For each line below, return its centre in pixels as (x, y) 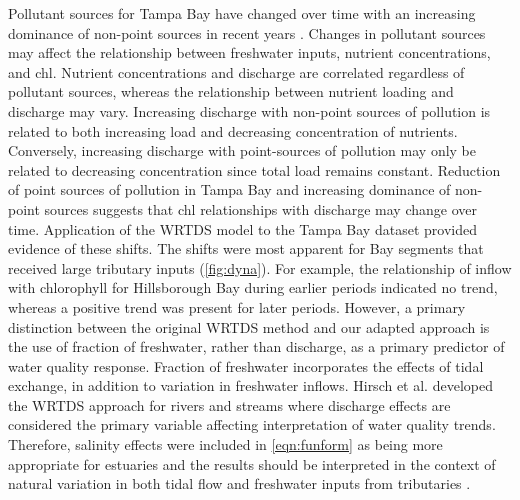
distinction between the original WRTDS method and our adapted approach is (249, 326)
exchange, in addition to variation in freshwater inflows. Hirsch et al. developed (250, 385)
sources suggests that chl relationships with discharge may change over (260, 208)
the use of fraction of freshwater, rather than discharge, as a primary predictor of (256, 346)
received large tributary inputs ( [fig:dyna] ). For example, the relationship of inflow (260, 267)
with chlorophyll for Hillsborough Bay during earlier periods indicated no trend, (253, 287)
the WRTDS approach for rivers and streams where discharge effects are (229, 404)
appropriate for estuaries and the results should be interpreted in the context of (252, 463)
